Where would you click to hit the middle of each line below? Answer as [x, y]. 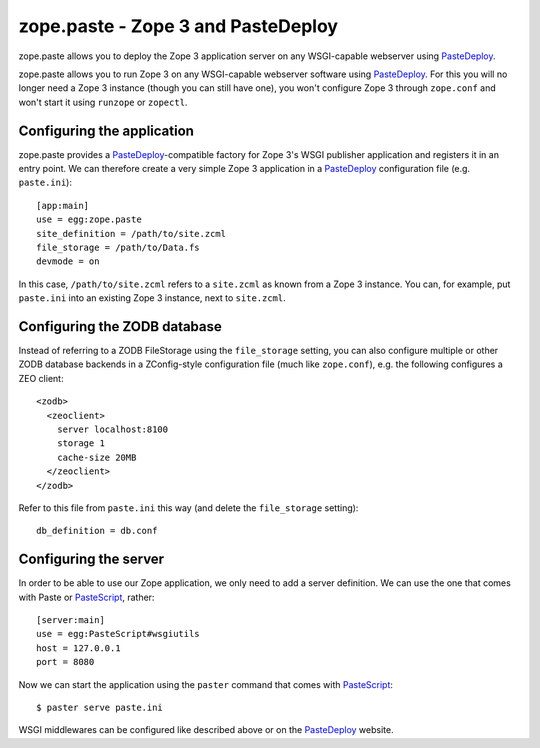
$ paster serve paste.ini [100, 707]
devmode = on [68, 261]
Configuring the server [91, 559]
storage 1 [80, 443]
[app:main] [63, 205]
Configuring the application [106, 130]
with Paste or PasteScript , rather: [86, 597]
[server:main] [70, 620]
